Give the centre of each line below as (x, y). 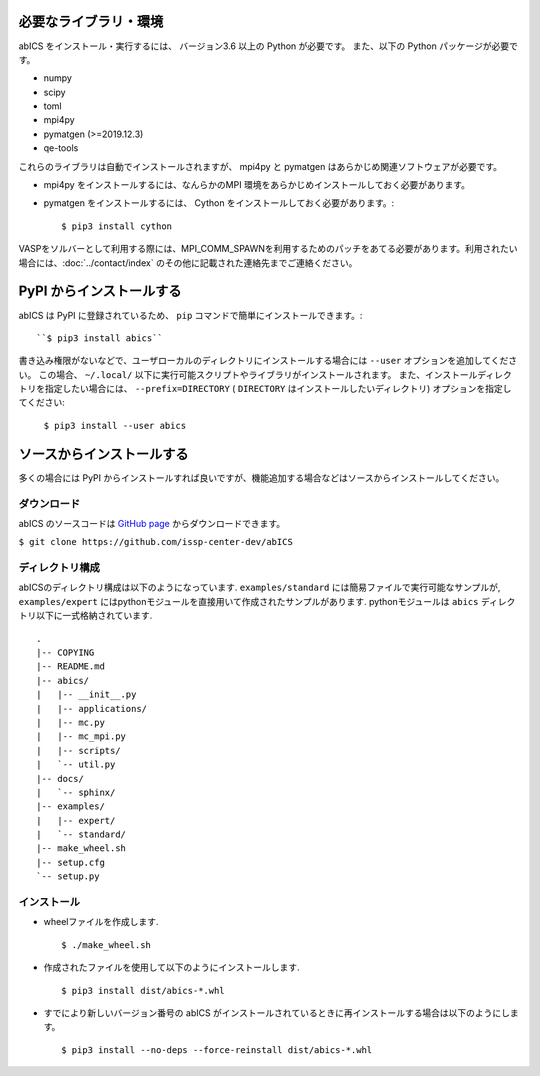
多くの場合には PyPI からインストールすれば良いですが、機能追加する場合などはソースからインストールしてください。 (261, 477)
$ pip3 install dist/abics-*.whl (143, 990)
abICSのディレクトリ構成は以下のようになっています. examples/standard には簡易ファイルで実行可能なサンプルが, (259, 587)
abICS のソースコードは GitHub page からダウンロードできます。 (152, 523)
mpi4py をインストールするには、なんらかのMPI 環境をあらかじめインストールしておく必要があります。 (256, 185)
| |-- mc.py (70, 722)
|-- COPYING (65, 652)
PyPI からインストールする (100, 291)
